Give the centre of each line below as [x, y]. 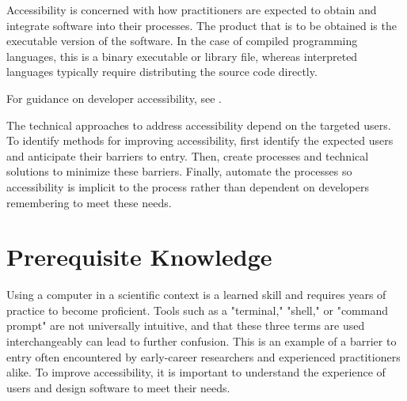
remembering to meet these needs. [89, 202]
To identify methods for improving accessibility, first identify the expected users [200, 140]
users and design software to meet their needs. [118, 387]
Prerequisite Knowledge [139, 257]
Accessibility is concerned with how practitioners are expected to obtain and [192, 9]
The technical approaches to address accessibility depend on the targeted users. [199, 125]
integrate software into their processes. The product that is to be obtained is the [202, 25]
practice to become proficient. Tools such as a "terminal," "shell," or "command [197, 310]
